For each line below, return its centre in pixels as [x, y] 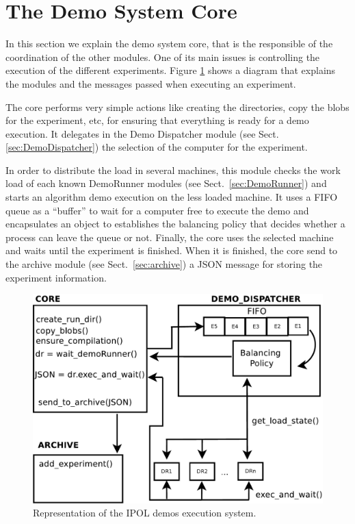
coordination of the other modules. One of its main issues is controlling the [163, 57]
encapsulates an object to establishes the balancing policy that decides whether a [175, 224]
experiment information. [56, 277]
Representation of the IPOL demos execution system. [145, 513]
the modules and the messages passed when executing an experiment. [151, 83]
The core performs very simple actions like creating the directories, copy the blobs [177, 107]
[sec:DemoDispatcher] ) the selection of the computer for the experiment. [157, 147]
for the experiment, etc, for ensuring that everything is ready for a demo [157, 120]
